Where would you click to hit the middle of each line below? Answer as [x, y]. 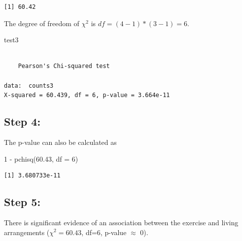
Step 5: [22, 202]
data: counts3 [29, 86]
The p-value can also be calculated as [60, 142]
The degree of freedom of [42, 23]
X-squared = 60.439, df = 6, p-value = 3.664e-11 [87, 95]
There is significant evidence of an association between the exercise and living [121, 222]
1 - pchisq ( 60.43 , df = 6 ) [41, 158]
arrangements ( [27, 232]
